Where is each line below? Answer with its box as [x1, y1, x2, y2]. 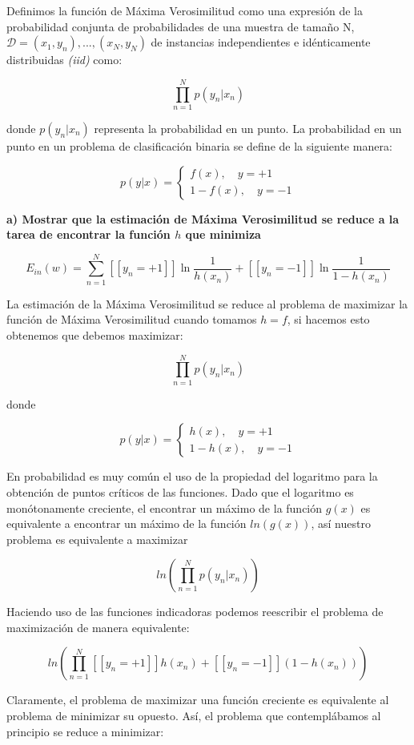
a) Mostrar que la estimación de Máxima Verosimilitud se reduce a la [6, 210, 400, 227]
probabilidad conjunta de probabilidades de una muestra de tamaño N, [6, 18, 355, 34]
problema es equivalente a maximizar [6, 530, 188, 547]
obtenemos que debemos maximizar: [6, 327, 183, 343]
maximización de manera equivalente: [6, 618, 190, 635]
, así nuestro [311, 515, 371, 532]
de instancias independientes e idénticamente [151, 34, 371, 50]
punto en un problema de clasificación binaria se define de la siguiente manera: [6, 137, 392, 154]
